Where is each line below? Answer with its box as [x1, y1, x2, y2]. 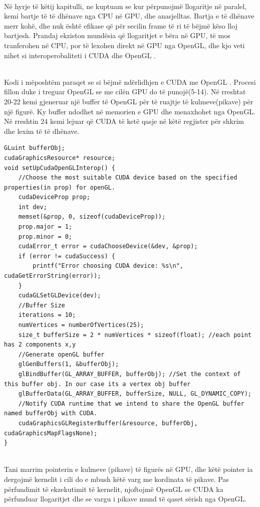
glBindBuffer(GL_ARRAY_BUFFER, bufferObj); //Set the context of [18, 370, 241, 378]
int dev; [18, 203, 47, 211]
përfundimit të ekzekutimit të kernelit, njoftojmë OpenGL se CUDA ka [4, 483, 223, 494]
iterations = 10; [18, 311, 76, 319]
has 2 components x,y [4, 341, 76, 349]
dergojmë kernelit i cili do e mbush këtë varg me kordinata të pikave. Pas [4, 473, 229, 484]
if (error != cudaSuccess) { [18, 252, 115, 260]
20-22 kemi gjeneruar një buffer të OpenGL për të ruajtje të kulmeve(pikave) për [4, 96, 253, 106]
